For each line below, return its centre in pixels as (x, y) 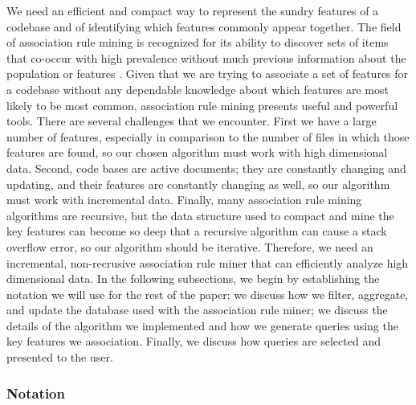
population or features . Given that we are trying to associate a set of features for (208, 74)
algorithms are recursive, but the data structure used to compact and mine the (200, 215)
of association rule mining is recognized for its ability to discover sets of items (198, 42)
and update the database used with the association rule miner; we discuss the (197, 310)
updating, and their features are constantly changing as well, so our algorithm (198, 184)
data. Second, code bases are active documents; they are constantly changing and (206, 168)
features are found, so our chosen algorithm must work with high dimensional (197, 152)
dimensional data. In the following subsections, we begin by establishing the (193, 278)
